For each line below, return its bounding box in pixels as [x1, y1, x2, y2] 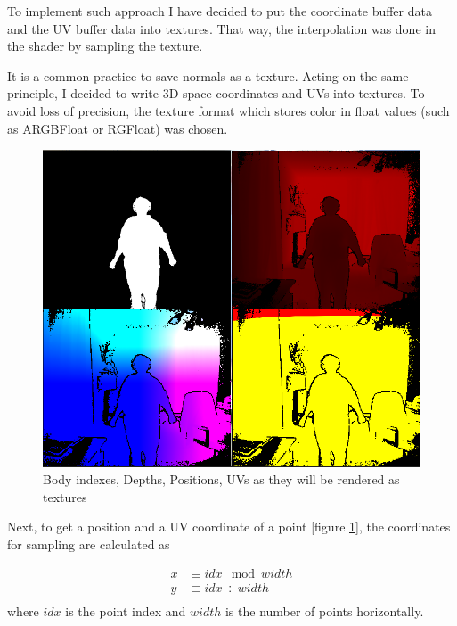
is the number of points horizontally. [224, 601, 424, 620]
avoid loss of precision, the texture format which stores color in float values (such [7, 101, 450, 119]
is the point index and [65, 601, 186, 620]
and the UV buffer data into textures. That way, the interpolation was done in [7, 19, 436, 37]
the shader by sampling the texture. [7, 37, 203, 55]
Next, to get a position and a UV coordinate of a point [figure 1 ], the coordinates [7, 517, 451, 536]
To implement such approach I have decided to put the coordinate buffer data [7, 2, 432, 20]
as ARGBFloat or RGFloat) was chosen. [7, 119, 228, 137]
